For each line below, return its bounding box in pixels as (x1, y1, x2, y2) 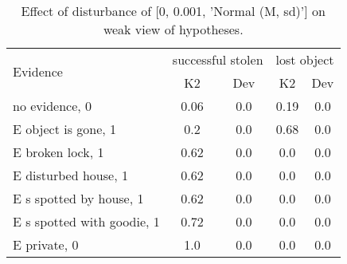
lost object (275, 50, 334, 69)
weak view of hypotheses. (103, 20, 244, 38)
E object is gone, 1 (13, 120, 117, 138)
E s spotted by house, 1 (13, 189, 144, 207)
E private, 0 (13, 235, 79, 254)
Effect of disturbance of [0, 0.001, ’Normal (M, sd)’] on (21, 2, 326, 20)
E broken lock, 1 (13, 143, 104, 161)
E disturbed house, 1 (13, 166, 128, 184)
